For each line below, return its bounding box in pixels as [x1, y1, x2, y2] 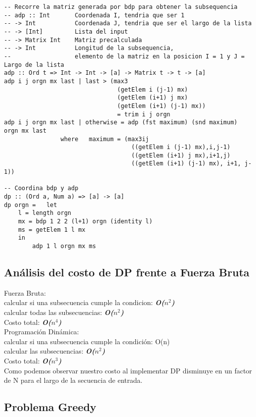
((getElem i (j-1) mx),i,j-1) [131, 144, 231, 151]
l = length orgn [18, 209, 72, 217]
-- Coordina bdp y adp [4, 185, 79, 192]
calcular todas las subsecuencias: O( [4, 307, 114, 317]
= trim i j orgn [117, 110, 171, 118]
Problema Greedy [4, 399, 96, 415]
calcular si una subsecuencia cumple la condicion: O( [4, 297, 165, 308]
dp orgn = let [4, 201, 57, 208]
